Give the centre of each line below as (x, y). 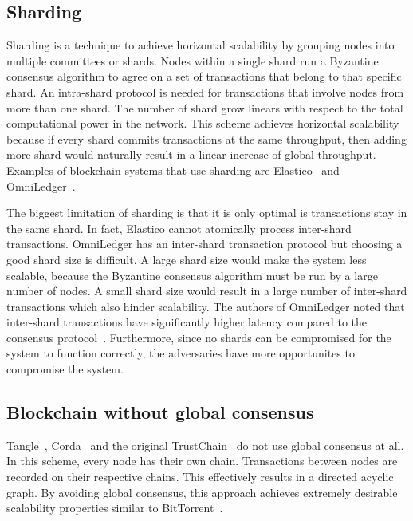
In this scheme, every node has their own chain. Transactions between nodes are (202, 461)
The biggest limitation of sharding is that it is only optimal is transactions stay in (207, 213)
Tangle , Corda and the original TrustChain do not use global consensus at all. (205, 445)
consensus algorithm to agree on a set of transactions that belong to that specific (204, 76)
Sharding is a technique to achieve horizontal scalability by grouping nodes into (201, 45)
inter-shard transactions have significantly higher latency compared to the (187, 322)
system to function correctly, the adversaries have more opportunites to (181, 353)
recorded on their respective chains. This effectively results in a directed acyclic (200, 477)
